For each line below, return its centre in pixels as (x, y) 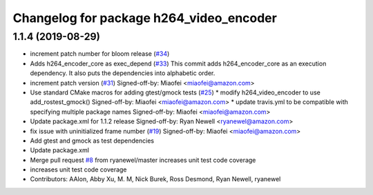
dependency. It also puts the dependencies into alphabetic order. (123, 73)
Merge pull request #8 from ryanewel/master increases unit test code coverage (143, 160)
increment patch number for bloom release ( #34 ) (100, 54)
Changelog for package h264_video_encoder (145, 18)
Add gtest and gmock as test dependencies (92, 141)
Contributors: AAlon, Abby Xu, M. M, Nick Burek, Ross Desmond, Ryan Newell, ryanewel (155, 179)
